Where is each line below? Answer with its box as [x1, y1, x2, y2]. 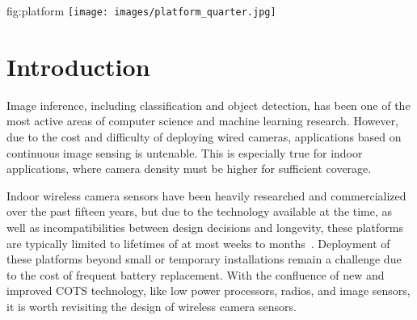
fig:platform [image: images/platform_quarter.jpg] [6, 2, 276, 19]
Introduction [6, 49, 150, 82]
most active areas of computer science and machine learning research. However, [6, 112, 399, 129]
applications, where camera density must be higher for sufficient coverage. [6, 160, 372, 177]
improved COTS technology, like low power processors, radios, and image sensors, [6, 282, 411, 299]
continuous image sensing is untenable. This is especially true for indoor [6, 144, 363, 161]
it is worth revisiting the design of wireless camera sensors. [6, 297, 297, 314]
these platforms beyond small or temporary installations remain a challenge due [6, 251, 402, 267]
